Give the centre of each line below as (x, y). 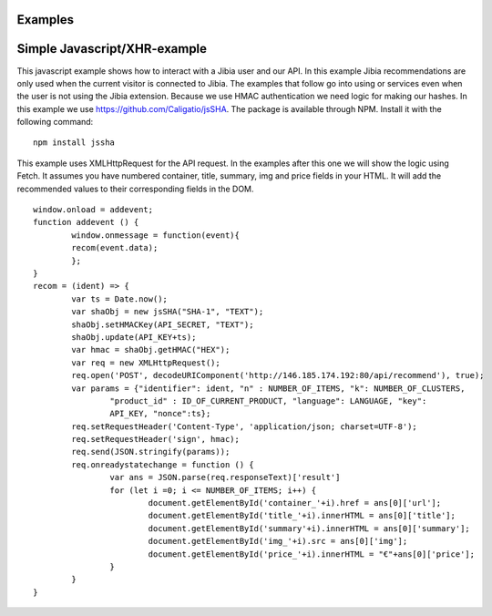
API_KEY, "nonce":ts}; (160, 414)
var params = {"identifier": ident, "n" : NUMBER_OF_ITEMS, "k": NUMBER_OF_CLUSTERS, (268, 388)
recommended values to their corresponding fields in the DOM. (135, 189)
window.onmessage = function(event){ (156, 235)
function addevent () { (86, 222)
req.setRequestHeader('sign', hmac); (156, 439)
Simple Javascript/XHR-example (112, 49)
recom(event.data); (115, 248)
